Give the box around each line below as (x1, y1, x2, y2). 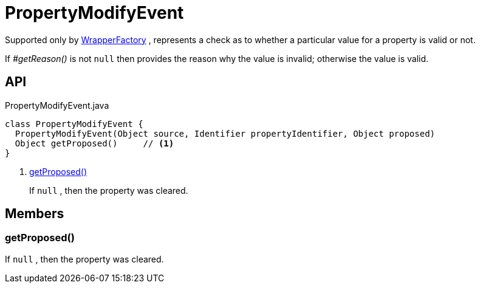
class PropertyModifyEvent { (5, 118, 143, 129)
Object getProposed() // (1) (15, 138, 174, 148)
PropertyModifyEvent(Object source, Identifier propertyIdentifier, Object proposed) (15, 128, 436, 139)
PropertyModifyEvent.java (5, 100, 109, 111)
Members (5, 206, 64, 222)
